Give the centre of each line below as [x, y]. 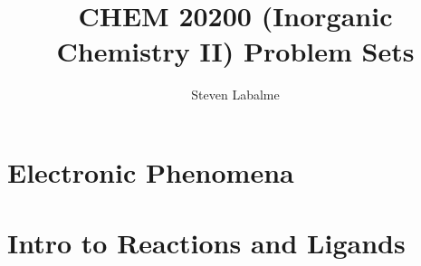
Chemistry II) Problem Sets [235, 51]
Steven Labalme [235, 95]
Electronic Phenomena [151, 171]
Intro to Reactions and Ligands [206, 243]
